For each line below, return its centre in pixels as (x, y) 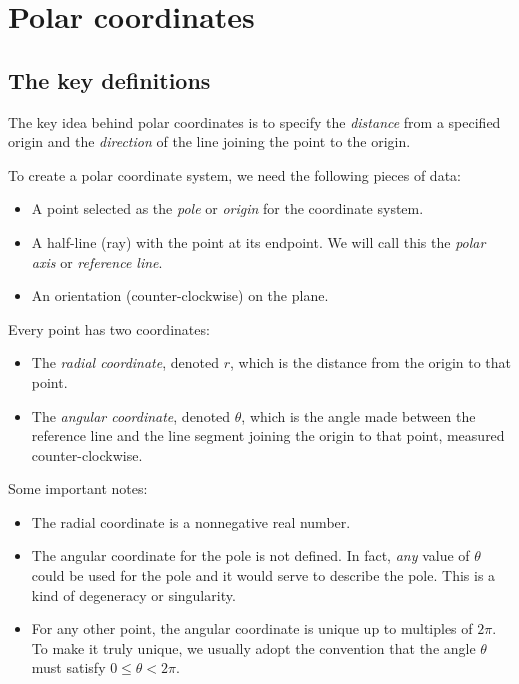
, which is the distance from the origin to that (371, 362)
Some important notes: (78, 488)
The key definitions (109, 79)
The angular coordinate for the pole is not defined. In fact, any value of (250, 555)
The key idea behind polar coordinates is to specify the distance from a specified (254, 121)
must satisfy (68, 667)
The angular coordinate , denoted (131, 415)
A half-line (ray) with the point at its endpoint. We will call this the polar (258, 241)
